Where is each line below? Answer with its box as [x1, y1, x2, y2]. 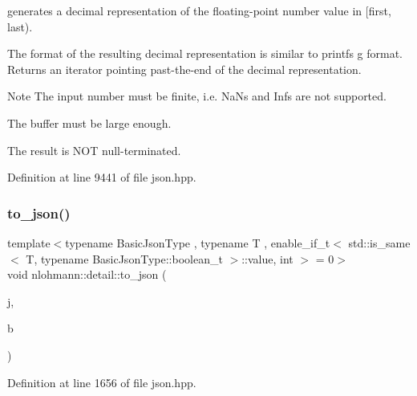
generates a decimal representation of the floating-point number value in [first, [7, 2, 391, 18]
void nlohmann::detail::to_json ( [7, 266, 167, 283]
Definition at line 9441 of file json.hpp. [7, 169, 196, 186]
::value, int [241, 250, 294, 267]
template [7, 234, 51, 251]
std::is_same [348, 234, 411, 251]
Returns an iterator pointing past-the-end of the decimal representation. [7, 60, 362, 77]
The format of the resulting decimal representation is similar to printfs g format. [7, 45, 403, 62]
